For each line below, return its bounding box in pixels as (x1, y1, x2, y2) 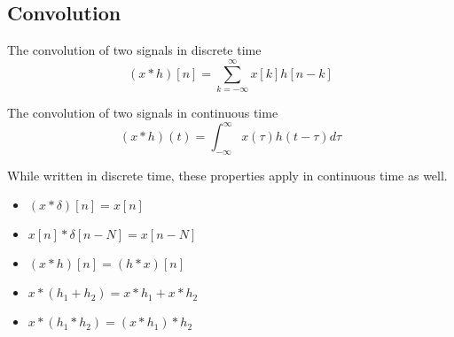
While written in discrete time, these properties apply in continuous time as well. (7, 165, 448, 184)
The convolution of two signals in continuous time (7, 103, 278, 121)
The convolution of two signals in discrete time (7, 41, 262, 59)
